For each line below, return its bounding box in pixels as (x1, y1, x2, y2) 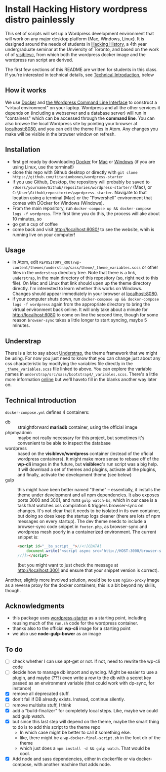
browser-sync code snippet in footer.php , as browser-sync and (17, 524, 147, 530)
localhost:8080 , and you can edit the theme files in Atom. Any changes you (5, 126, 158, 132)
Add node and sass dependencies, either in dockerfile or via (12, 756, 135, 762)
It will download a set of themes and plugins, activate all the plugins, (17, 466, 157, 472)
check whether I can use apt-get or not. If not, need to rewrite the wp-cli (12, 658, 160, 664)
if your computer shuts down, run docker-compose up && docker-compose (12, 296, 159, 302)
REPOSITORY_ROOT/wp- (39, 260, 82, 265)
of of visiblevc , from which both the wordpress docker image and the (5, 51, 146, 58)
